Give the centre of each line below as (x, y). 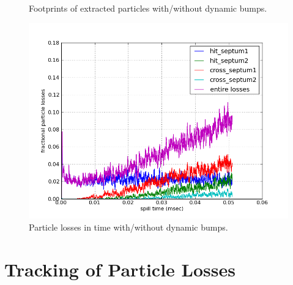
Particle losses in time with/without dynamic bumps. (128, 227)
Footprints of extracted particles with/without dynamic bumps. (148, 8)
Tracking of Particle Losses (120, 269)
